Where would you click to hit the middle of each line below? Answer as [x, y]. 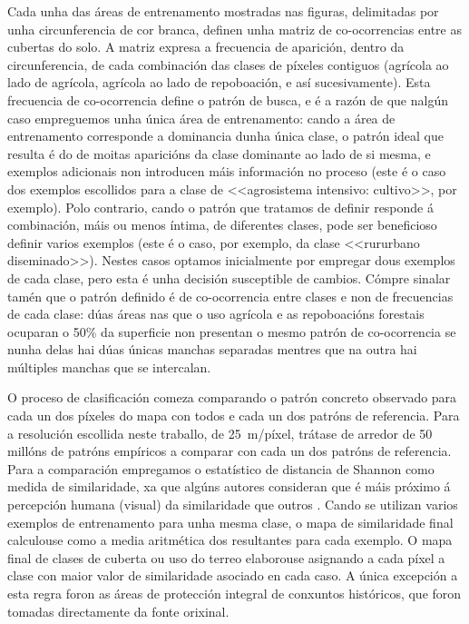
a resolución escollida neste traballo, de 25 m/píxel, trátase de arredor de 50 [220, 433]
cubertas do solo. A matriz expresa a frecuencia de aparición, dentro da [206, 47]
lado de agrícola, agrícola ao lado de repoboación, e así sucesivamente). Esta [219, 82]
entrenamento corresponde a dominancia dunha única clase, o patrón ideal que [225, 136]
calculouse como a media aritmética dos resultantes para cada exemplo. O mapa [230, 540]
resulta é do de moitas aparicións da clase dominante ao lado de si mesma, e [219, 153]
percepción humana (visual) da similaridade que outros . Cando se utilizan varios [233, 505]
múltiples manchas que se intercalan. [109, 366]
